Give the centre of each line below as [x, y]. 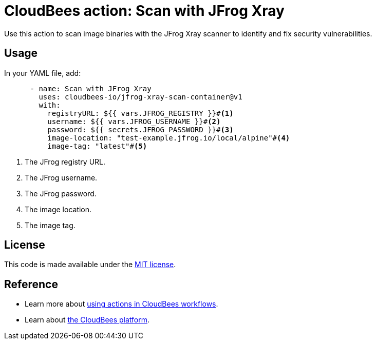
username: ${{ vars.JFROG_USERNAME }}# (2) [134, 121]
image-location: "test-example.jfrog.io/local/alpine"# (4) [169, 138]
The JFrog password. [61, 193]
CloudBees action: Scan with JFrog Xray [144, 11]
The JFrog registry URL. [65, 161]
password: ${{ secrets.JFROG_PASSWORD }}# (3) [140, 129]
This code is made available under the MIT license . [90, 265]
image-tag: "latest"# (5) [97, 146]
